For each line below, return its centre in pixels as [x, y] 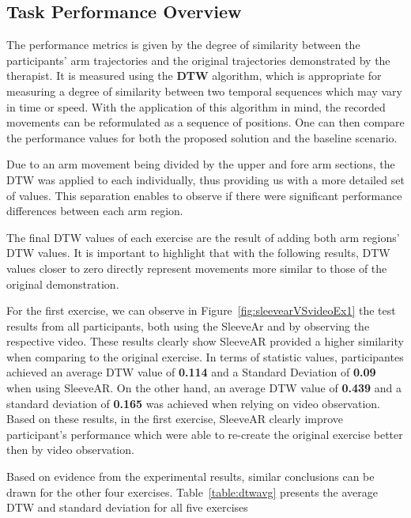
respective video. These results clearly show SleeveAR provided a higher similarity [205, 341]
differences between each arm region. [95, 211]
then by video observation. [70, 450]
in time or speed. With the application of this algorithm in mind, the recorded [196, 106]
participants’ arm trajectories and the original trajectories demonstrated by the [198, 60]
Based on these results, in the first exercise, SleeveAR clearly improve [175, 419]
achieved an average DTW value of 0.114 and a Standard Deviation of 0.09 [191, 372]
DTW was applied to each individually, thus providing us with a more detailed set [205, 179]
